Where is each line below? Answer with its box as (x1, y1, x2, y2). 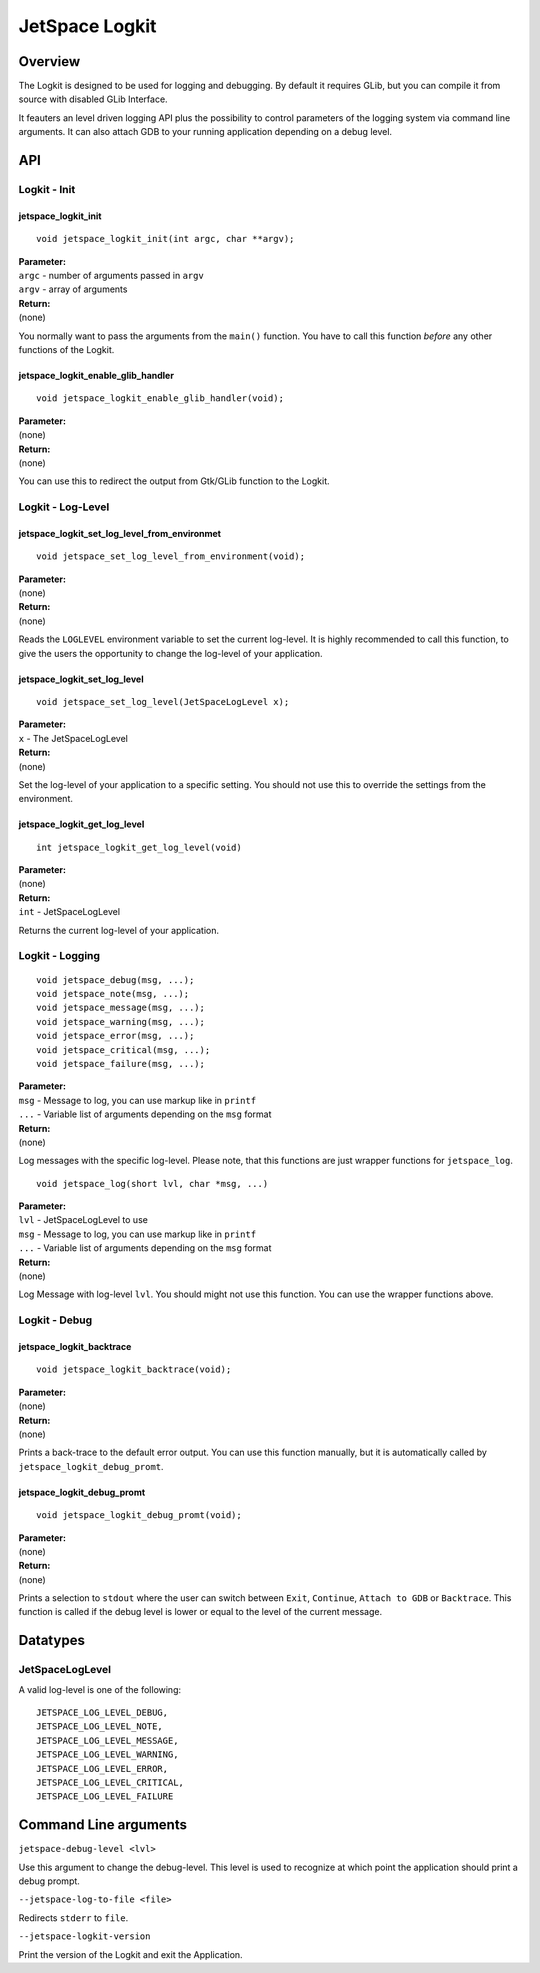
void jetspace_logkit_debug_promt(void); (36, 1510, 242, 1521)
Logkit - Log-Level (18, 500, 110, 514)
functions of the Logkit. (18, 343, 115, 355)
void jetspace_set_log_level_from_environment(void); (36, 551, 305, 562)
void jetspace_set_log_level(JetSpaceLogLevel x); (36, 696, 290, 707)
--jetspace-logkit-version (18, 1931, 151, 1942)
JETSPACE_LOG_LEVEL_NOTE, (36, 1721, 164, 1732)
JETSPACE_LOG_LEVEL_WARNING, (36, 1749, 179, 1760)
